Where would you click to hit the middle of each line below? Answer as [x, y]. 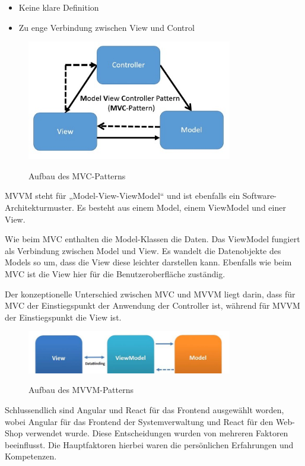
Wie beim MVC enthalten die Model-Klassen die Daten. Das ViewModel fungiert [152, 239]
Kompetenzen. [31, 456]
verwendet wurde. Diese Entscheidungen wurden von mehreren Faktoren [157, 433]
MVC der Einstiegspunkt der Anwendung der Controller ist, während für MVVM [152, 305]
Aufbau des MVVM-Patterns [81, 390]
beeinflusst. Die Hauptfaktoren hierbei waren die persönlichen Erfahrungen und [149, 444]
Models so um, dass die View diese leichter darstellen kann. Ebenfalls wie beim [148, 262]
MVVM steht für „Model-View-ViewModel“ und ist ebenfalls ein [123, 196]
